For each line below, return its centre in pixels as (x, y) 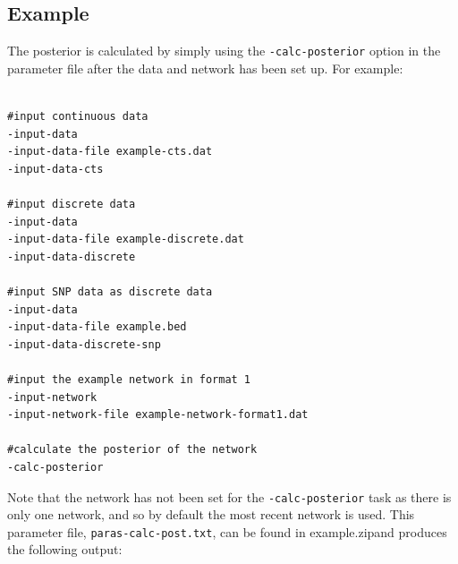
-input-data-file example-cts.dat (110, 152)
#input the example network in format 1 (129, 379)
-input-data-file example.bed (97, 327)
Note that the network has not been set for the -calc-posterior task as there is (229, 496)
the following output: (65, 549)
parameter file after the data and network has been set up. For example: (205, 68)
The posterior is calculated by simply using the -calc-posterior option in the (224, 51)
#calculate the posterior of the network (132, 450)
